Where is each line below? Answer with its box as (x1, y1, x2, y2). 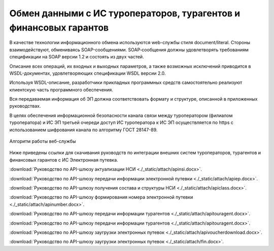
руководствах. (9, 103, 41, 109)
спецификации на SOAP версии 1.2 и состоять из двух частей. (9, 54, 144, 60)
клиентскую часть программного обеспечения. (9, 86, 114, 92)
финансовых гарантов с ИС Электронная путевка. (9, 156, 119, 163)
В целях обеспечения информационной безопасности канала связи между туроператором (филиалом (9, 112, 233, 118)
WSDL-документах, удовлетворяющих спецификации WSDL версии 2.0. (9, 70, 166, 76)
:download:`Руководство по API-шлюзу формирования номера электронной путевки (9, 194, 193, 200)
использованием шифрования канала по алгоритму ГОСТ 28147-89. (9, 127, 158, 133)
